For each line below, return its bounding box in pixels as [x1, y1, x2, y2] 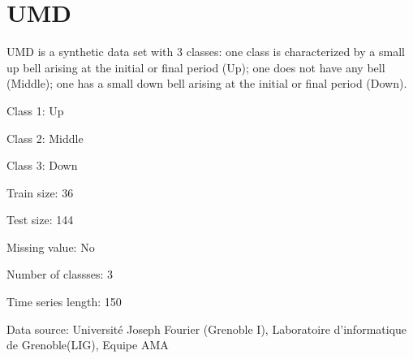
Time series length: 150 [6, 293, 122, 310]
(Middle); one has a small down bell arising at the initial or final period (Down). [6, 75, 407, 92]
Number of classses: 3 [6, 266, 113, 283]
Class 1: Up [6, 102, 64, 119]
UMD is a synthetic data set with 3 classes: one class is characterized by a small [6, 43, 405, 60]
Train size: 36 [6, 184, 74, 201]
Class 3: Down [6, 157, 78, 174]
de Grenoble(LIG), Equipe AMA [6, 336, 169, 353]
